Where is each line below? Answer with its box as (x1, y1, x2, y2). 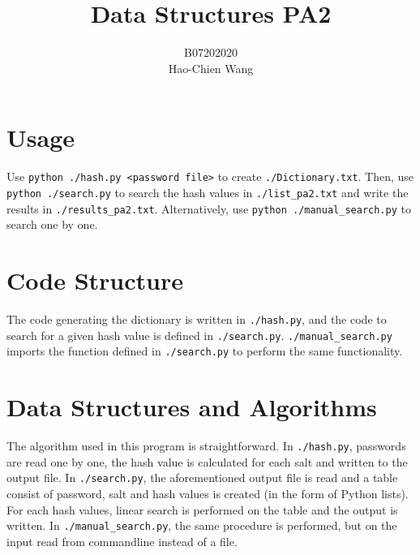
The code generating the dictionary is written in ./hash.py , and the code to (6, 310, 387, 327)
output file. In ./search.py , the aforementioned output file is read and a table (6, 469, 398, 486)
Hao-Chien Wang (168, 59, 254, 76)
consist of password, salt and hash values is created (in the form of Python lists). (6, 484, 409, 501)
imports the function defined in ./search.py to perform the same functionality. (6, 342, 403, 359)
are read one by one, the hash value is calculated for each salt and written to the (6, 453, 408, 470)
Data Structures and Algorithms (6, 390, 377, 424)
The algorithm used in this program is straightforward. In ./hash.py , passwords (6, 437, 406, 454)
